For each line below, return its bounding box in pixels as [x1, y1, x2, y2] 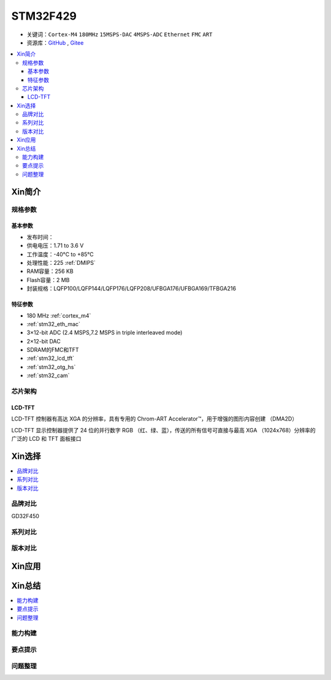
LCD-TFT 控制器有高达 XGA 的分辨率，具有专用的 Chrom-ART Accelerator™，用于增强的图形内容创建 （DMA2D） [11, 415, 298, 422]
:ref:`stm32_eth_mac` [26, 320, 81, 327]
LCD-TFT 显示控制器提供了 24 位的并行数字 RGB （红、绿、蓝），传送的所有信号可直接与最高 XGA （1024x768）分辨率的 [11, 426, 316, 434]
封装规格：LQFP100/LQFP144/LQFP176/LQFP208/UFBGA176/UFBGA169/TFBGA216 [26, 285, 236, 292]
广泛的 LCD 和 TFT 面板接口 [11, 435, 82, 442]
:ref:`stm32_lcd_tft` [26, 354, 75, 362]
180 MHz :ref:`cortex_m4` [26, 311, 91, 319]
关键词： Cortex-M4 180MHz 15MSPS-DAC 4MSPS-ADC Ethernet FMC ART [26, 31, 213, 38]
